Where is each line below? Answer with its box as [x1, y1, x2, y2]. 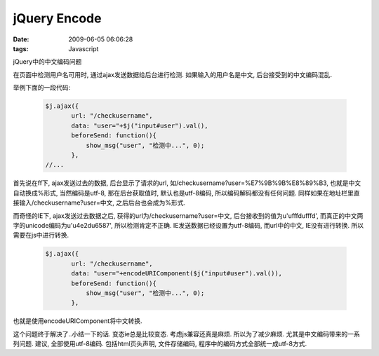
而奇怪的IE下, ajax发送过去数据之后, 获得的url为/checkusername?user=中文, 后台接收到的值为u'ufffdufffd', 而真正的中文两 [13, 211, 364, 220]
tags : [13, 44, 29, 53]
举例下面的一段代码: [13, 83, 71, 92]
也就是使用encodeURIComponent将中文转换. [13, 317, 142, 325]
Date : [13, 35, 29, 43]
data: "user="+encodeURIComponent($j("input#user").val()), [71, 270, 283, 278]
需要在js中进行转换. [13, 231, 69, 240]
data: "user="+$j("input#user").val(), [71, 121, 208, 130]
